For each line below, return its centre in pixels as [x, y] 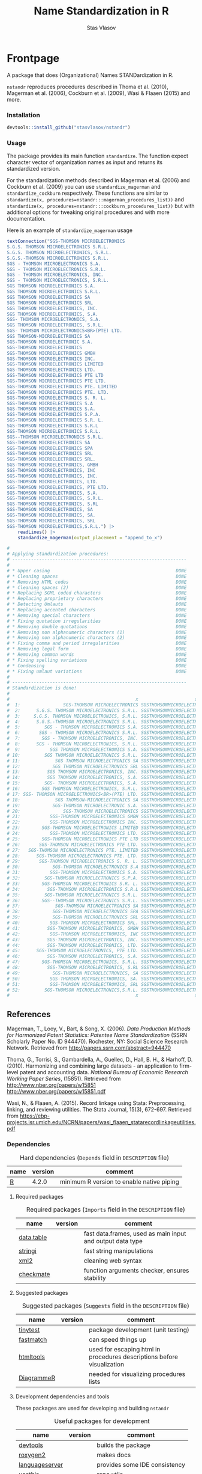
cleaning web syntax [113, 1261]
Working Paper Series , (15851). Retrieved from [64, 1079]
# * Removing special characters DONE [97, 615]
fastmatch [33, 1340]
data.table [33, 1238]
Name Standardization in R [101, 11]
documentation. [26, 219]
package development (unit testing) [139, 1330]
